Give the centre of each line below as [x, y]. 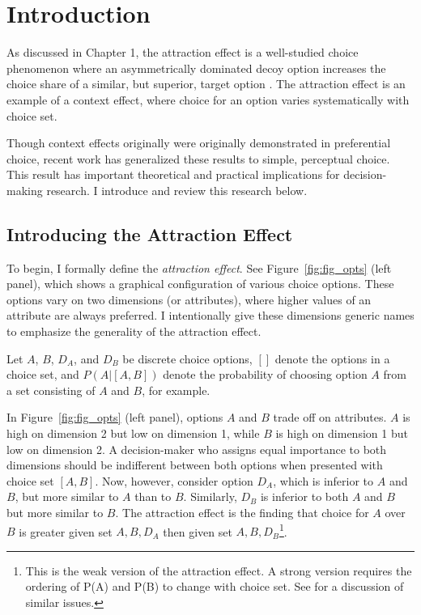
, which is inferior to [323, 480]
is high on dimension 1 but [342, 433]
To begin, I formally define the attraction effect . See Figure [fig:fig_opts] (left [199, 267]
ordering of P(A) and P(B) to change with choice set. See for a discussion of [215, 586]
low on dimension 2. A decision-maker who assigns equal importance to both [197, 449]
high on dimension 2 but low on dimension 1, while [133, 433]
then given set [198, 531]
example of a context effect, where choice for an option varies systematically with [208, 99]
